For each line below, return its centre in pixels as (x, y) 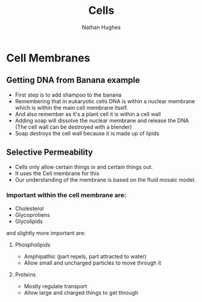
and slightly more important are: (46, 233)
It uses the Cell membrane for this (57, 173)
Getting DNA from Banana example (73, 80)
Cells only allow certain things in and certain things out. (84, 167)
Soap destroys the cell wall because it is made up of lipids (87, 133)
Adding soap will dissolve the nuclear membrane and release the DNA (102, 120)
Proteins (25, 274)
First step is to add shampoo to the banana (68, 95)
